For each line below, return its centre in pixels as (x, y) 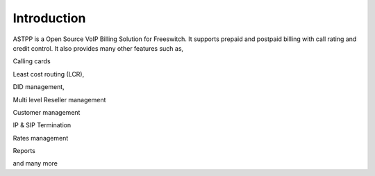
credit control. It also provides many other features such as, (98, 48)
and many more (35, 163)
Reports (24, 151)
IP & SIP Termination (42, 125)
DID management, (39, 87)
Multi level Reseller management (59, 99)
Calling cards (32, 61)
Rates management (41, 138)
